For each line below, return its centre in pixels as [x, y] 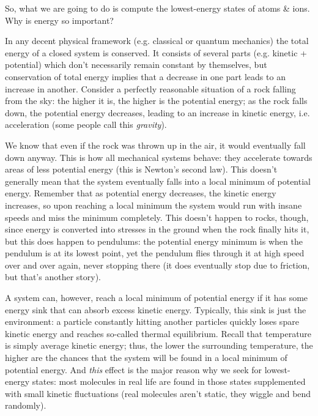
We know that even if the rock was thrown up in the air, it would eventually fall [155, 145]
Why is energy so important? [59, 20]
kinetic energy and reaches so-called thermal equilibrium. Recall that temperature [158, 333]
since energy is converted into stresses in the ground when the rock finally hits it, [157, 229]
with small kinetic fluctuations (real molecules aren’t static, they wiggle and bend [158, 393]
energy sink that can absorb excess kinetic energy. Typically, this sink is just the [156, 309]
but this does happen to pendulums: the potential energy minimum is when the [154, 241]
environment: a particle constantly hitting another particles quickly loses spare [152, 321]
